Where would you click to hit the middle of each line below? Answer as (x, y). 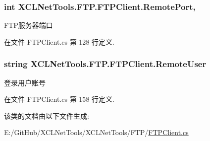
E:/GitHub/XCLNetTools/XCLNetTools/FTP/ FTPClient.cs (96, 132)
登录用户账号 (25, 82)
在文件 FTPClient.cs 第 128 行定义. (59, 41)
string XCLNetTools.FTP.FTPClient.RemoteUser (105, 64)
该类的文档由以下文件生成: (47, 115)
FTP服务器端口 (28, 25)
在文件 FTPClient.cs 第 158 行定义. (59, 99)
